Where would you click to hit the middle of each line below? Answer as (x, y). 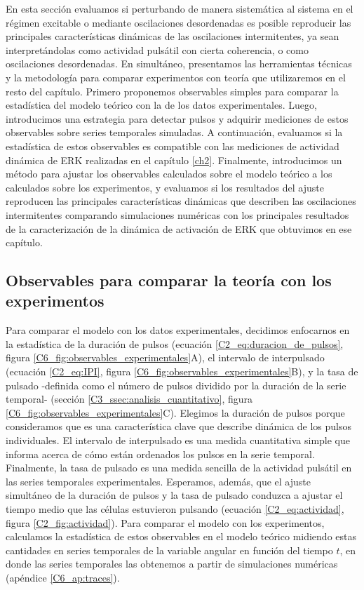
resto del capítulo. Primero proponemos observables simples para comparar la (172, 91)
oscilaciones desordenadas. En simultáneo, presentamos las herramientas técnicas (179, 63)
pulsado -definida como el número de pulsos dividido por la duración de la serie (176, 385)
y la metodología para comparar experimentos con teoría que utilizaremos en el (176, 77)
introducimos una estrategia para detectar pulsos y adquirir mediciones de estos (177, 118)
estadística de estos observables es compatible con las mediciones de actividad (173, 146)
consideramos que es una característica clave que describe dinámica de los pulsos (179, 426)
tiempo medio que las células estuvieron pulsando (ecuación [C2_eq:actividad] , (175, 509)
